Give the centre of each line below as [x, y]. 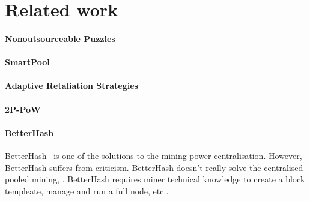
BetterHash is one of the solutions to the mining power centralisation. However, [153, 155]
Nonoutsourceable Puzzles [60, 38]
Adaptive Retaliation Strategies [71, 85]
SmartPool [27, 62]
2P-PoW [23, 109]
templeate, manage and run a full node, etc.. [87, 190]
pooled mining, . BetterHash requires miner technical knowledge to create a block [155, 179]
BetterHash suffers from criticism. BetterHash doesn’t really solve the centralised [154, 167]
